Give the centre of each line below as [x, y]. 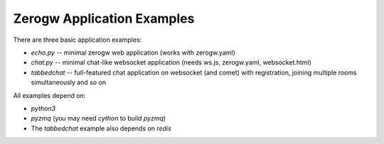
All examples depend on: [49, 95]
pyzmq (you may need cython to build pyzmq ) [98, 118]
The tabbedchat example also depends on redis [101, 128]
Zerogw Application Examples [104, 18]
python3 [43, 108]
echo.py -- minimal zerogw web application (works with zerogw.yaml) [133, 52]
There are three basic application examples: [78, 40]
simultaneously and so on [69, 82]
